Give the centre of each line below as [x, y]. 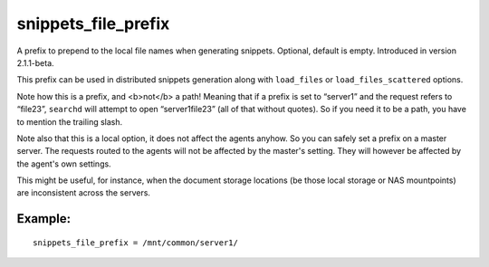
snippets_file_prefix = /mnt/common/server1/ [136, 243]
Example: [44, 219]
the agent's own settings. [64, 164]
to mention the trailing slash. [70, 121]
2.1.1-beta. [35, 62]
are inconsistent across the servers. [84, 193]
